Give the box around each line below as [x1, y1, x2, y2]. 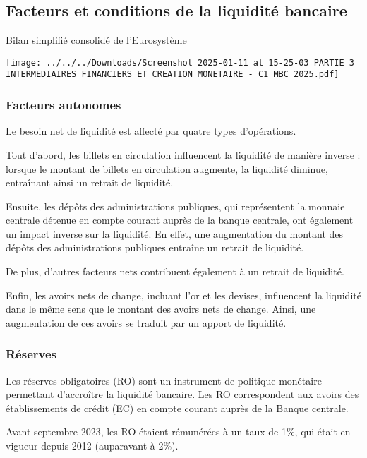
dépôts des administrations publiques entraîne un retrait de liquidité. [6, 240, 304, 255]
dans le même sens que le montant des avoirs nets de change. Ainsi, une [6, 301, 316, 316]
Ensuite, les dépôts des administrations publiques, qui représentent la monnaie [6, 198, 345, 213]
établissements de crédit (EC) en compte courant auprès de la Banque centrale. [6, 400, 349, 415]
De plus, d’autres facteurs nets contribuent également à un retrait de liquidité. [6, 264, 344, 279]
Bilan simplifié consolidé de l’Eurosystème [6, 32, 187, 47]
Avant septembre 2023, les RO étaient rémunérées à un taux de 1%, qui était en [6, 424, 351, 439]
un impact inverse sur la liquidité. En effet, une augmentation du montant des [6, 226, 344, 241]
